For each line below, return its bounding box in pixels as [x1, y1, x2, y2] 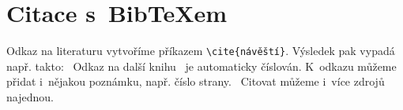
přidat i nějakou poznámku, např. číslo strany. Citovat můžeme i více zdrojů [6, 73, 385, 90]
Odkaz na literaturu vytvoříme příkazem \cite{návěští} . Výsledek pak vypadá [6, 42, 395, 59]
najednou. [6, 88, 54, 104]
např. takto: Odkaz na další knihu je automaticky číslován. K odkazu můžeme [6, 57, 397, 74]
